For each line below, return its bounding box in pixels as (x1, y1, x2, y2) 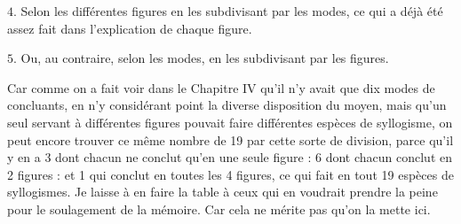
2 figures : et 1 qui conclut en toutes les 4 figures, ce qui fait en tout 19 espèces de (7, 165, 454, 183)
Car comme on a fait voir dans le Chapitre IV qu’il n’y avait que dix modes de (7, 78, 435, 97)
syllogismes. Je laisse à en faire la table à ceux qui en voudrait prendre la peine (7, 182, 438, 201)
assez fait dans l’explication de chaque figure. (7, 19, 252, 37)
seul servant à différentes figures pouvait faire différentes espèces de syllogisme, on (7, 112, 453, 131)
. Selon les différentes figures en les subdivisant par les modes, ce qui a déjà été (13, 2, 443, 19)
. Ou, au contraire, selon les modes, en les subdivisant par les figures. (13, 49, 389, 67)
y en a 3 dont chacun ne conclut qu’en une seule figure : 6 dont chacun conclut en (7, 148, 452, 166)
